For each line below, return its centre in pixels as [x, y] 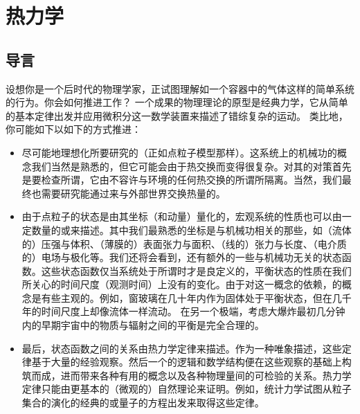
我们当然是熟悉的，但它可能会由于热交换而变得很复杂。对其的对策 [182, 166]
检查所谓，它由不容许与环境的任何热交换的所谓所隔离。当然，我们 [191, 180]
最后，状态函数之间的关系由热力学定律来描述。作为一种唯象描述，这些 [182, 348]
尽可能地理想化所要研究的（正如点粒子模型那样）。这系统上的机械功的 [179, 152]
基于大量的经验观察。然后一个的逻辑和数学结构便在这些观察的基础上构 [191, 362]
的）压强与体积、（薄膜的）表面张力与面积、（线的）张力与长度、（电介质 [184, 243]
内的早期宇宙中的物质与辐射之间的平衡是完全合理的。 [143, 325]
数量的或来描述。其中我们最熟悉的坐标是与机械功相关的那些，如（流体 [191, 229]
